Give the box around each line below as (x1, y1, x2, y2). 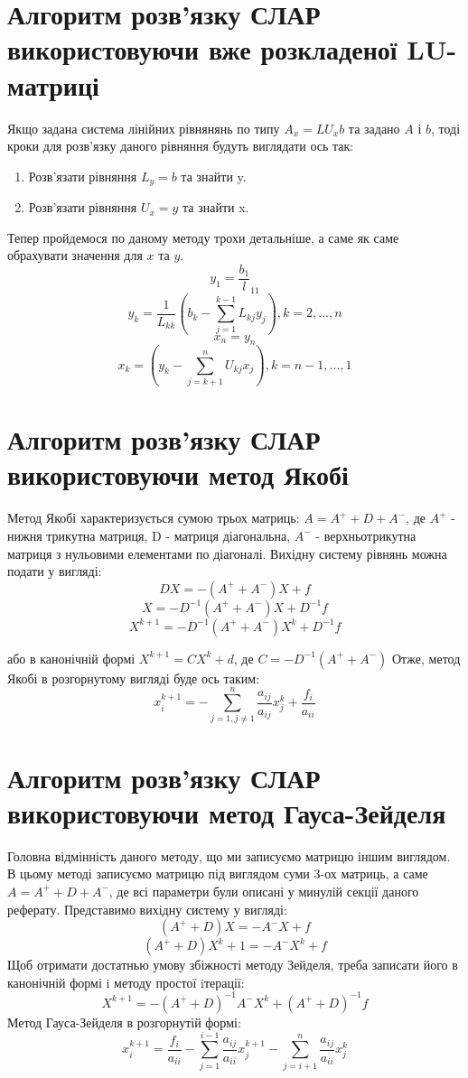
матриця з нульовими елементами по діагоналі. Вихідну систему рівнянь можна (7, 544, 447, 562)
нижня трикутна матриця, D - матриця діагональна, (7, 525, 291, 544)
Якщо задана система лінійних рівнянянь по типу (7, 118, 280, 137)
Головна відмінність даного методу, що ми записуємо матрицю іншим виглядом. (7, 846, 451, 865)
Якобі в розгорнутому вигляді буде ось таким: (7, 668, 260, 687)
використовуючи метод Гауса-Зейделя (7, 794, 446, 831)
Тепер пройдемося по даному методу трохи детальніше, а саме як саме (7, 228, 399, 246)
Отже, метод (391, 648, 461, 667)
